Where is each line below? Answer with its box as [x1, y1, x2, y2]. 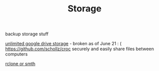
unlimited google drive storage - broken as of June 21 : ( [5, 41, 122, 47]
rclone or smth [5, 61, 36, 67]
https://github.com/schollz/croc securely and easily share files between [5, 46, 154, 52]
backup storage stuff [5, 31, 49, 37]
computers [5, 51, 28, 57]
